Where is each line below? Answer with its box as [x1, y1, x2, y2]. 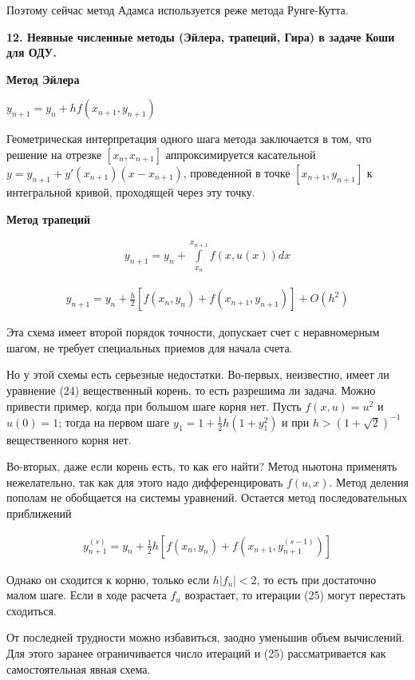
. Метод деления [329, 473, 409, 490]
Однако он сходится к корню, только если [6, 571, 210, 587]
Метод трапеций [6, 210, 91, 227]
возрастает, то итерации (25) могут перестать [184, 587, 406, 603]
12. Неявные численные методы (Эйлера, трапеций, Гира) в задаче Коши [6, 28, 395, 45]
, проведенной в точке [183, 164, 290, 181]
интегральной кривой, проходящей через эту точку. [6, 183, 255, 200]
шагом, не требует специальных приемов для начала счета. [6, 339, 293, 356]
